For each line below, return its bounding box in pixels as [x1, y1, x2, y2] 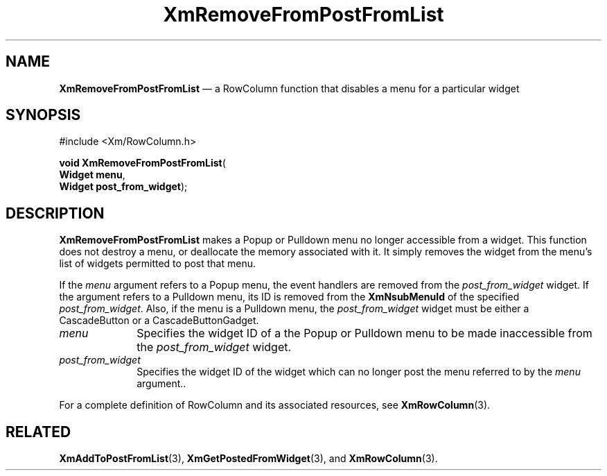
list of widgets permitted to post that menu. [59, 257, 256, 270]
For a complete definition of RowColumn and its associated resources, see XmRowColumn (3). [59, 399, 491, 411]
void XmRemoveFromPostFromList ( [59, 157, 226, 169]
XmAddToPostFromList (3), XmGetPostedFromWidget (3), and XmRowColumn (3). [59, 452, 438, 465]
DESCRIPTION [6, 204, 105, 222]
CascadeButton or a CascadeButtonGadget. [59, 314, 259, 327]
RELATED [6, 423, 71, 441]
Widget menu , [59, 169, 125, 181]
